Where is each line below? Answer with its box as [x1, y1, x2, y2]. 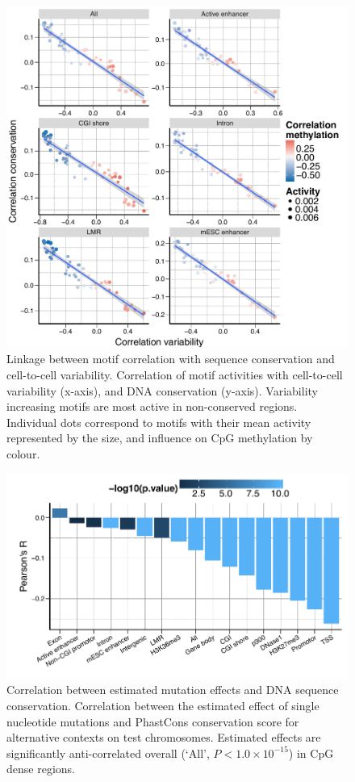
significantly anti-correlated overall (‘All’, [6, 744, 210, 761]
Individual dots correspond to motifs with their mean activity [6, 413, 311, 430]
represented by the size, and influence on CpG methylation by [6, 429, 313, 446]
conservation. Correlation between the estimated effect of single [6, 697, 319, 714]
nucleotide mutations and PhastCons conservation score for [6, 713, 299, 730]
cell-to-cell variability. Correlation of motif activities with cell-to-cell [6, 366, 343, 383]
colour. [6, 445, 40, 462]
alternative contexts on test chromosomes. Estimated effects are [6, 729, 321, 746]
